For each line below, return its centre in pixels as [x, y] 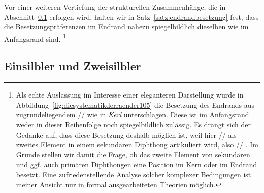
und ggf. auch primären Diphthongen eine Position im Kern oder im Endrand [137, 164]
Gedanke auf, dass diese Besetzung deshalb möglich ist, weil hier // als [126, 134]
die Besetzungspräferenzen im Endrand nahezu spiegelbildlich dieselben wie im [126, 27]
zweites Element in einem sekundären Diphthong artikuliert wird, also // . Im [137, 144]
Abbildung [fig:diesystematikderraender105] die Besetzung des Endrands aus [135, 104]
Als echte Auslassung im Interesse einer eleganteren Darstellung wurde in [130, 95]
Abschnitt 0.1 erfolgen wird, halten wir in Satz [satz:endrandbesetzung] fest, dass [131, 17]
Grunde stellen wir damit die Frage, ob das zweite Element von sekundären [133, 154]
